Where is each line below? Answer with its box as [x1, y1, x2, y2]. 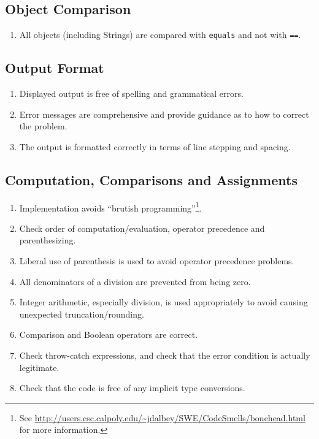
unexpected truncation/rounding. [19, 307, 144, 320]
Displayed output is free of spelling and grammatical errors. [19, 87, 244, 100]
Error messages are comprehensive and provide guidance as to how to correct [19, 107, 309, 120]
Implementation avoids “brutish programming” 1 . [19, 199, 202, 214]
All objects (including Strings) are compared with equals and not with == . [19, 28, 301, 41]
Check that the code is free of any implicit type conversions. [19, 381, 245, 394]
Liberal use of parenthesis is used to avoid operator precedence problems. [19, 254, 294, 267]
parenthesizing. [19, 234, 76, 246]
